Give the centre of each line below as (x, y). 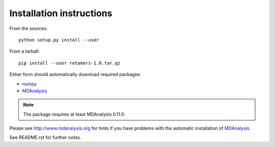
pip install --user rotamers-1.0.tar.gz (70, 63)
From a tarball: (25, 51)
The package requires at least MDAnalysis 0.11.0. (74, 114)
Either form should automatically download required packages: (75, 75)
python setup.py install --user (59, 40)
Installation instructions (61, 13)
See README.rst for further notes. (45, 137)
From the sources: (29, 28)
